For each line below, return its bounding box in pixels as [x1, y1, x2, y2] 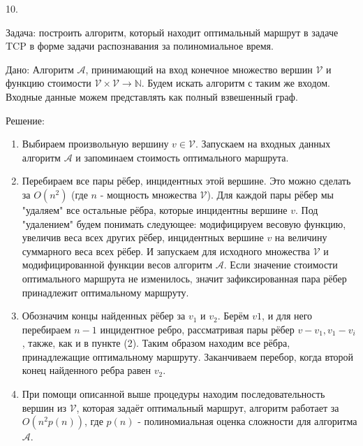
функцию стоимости [6, 75, 91, 90]
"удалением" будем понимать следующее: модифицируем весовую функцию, [22, 216, 346, 231]
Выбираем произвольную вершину [22, 136, 169, 151]
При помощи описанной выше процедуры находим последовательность [22, 387, 325, 401]
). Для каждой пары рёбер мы [207, 187, 334, 201]
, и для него [262, 308, 313, 323]
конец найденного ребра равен [22, 363, 151, 377]
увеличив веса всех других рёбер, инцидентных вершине [22, 230, 264, 245]
